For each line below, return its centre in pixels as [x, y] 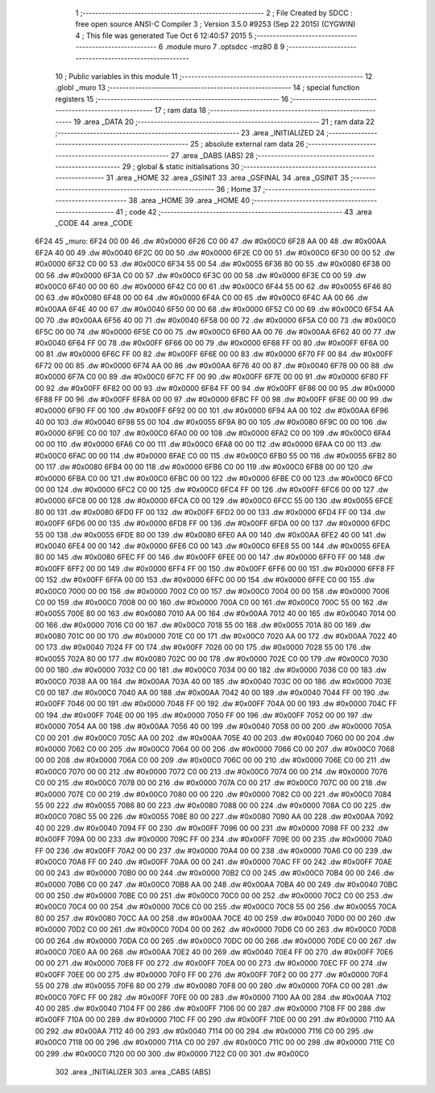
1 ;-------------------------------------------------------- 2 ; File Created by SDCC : [214, 13]
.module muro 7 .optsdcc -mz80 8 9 [225, 47]
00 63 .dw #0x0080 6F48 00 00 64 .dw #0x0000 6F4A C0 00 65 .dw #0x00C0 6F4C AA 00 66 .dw [202, 297]
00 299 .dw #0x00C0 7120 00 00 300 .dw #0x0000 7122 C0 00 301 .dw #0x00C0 [172, 1054]
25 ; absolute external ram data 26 [247, 144]
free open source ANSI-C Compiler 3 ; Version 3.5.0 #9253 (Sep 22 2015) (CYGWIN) [215, 24]
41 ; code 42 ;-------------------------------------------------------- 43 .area [244, 212]
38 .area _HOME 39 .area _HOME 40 [189, 201]
